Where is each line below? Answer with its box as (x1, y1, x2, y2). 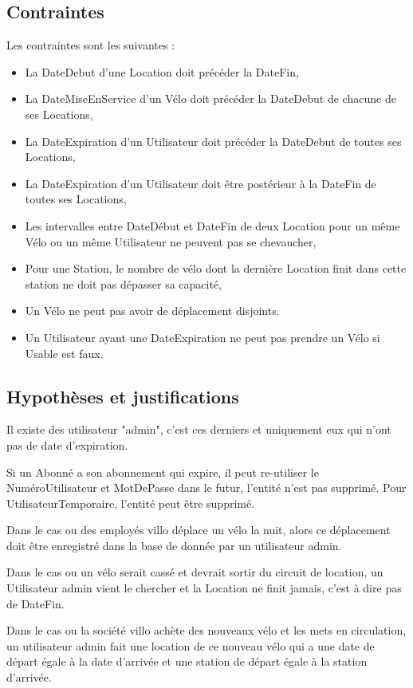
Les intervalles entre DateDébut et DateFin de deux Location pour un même (25, 217, 400, 234)
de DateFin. (6, 595, 65, 611)
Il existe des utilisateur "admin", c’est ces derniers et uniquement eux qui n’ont (6, 421, 391, 438)
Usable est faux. (25, 344, 104, 361)
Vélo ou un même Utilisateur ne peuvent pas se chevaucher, (25, 233, 317, 250)
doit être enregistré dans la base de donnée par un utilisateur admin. (6, 537, 342, 553)
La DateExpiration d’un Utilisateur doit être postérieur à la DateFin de (25, 175, 376, 191)
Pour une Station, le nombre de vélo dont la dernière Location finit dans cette (25, 260, 407, 277)
